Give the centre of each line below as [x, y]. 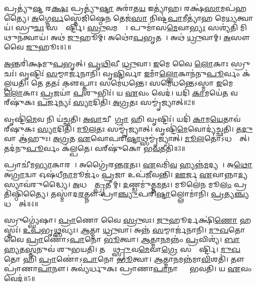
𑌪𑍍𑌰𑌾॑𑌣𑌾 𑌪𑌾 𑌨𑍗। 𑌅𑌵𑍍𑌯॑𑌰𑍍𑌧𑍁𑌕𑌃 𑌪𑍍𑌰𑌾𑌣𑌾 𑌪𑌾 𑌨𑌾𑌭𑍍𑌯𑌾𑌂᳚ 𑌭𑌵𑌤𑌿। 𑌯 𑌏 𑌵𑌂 [128, 268]
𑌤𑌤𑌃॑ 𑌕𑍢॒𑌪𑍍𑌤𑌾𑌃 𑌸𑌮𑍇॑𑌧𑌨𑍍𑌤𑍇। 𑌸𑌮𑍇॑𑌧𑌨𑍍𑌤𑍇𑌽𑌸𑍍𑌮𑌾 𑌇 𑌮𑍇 [139, 83]
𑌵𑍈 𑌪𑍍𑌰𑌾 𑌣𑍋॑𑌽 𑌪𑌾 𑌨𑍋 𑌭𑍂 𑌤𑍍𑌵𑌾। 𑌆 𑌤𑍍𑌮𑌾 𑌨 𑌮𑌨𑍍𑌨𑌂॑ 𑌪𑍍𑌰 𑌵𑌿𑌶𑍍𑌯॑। [113, 239]
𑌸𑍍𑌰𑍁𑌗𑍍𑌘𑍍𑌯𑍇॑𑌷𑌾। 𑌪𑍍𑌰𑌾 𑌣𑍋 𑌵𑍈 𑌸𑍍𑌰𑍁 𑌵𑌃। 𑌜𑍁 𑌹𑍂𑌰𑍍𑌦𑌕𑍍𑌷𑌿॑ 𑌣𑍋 [121, 220]
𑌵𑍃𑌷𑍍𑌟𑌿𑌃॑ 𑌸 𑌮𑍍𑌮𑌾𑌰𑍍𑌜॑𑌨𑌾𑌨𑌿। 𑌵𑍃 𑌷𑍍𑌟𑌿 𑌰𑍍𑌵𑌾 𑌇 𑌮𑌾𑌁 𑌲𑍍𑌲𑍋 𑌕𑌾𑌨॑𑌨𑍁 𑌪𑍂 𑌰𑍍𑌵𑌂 [129, 73]
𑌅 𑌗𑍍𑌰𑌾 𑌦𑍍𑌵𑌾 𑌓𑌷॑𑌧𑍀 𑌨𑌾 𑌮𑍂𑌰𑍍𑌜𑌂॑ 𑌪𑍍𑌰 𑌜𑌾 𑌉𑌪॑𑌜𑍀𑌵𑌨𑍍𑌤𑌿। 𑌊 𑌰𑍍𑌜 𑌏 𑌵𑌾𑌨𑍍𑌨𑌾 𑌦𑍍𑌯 [126, 174]
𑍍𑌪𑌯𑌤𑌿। [17, 83]
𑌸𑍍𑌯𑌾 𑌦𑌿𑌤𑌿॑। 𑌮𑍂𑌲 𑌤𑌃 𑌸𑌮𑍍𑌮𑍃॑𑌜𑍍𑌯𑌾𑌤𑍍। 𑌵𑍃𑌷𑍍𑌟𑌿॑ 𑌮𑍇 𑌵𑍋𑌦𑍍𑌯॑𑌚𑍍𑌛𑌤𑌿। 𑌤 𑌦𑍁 [145, 128]
